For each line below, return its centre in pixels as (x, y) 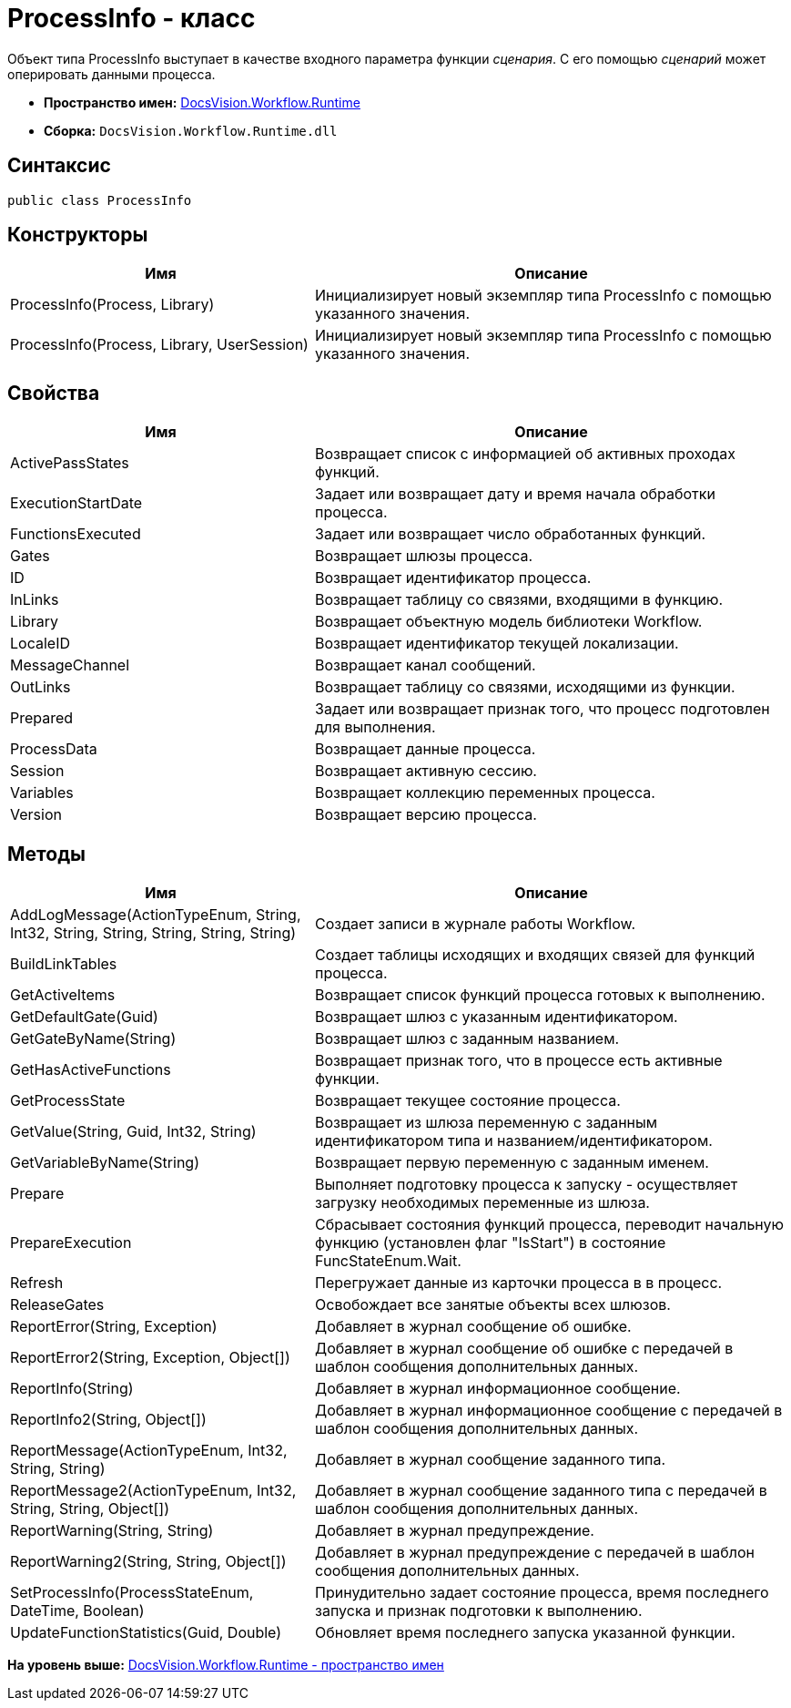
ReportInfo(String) (72, 1389)
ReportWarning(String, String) (112, 1531)
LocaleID (40, 644)
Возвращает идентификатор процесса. (453, 578)
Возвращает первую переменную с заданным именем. (512, 1163)
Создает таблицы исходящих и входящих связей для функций (535, 955)
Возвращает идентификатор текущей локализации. (497, 644)
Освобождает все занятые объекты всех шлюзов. (493, 1305)
